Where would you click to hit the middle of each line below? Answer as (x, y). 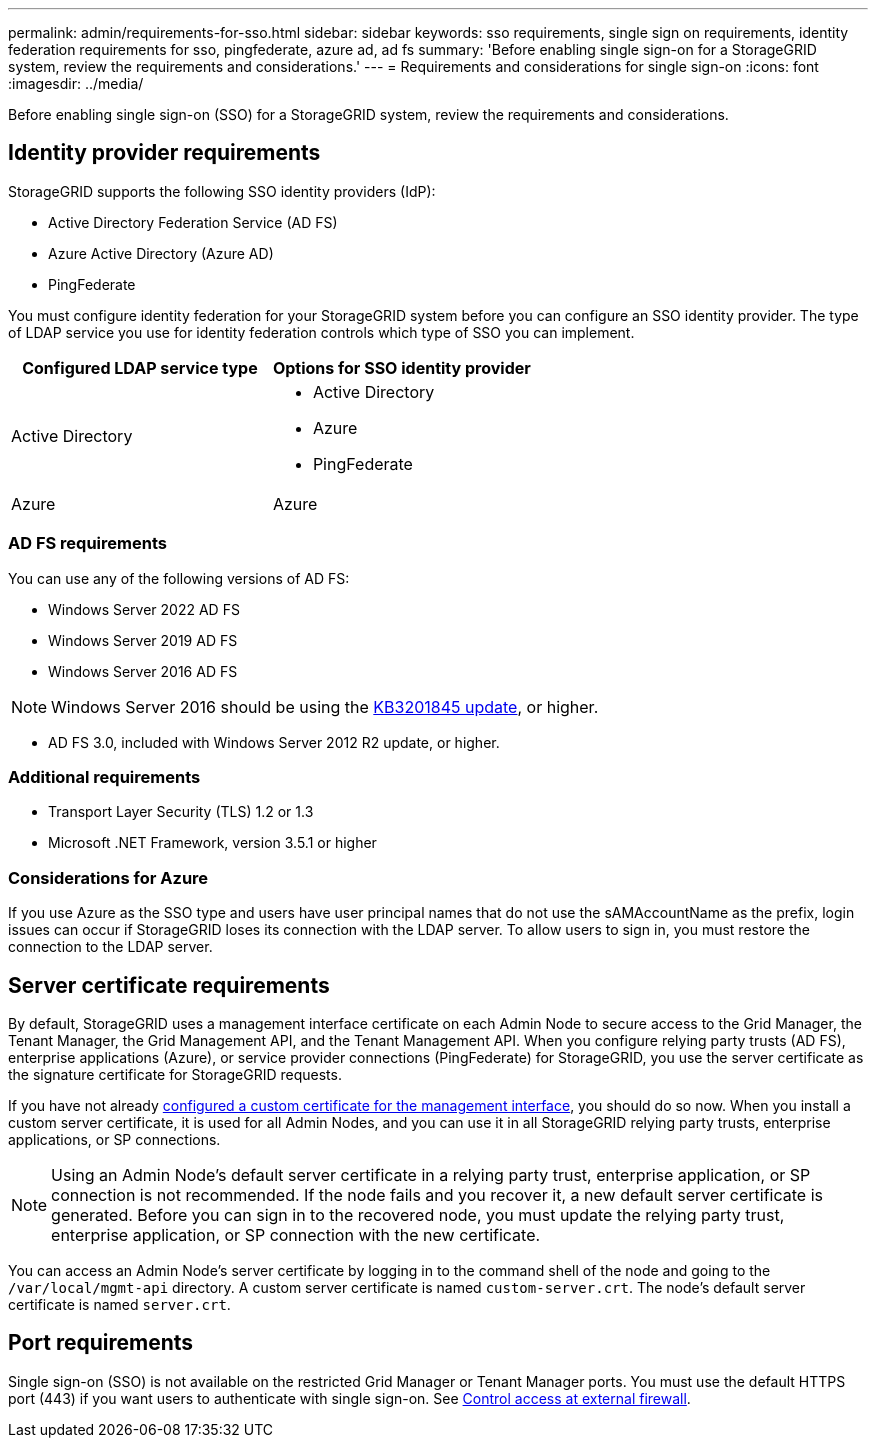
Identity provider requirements (164, 153)
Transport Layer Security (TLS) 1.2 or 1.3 (181, 812)
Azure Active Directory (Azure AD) (161, 253)
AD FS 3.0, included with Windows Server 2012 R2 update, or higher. (274, 742)
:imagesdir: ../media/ (76, 83)
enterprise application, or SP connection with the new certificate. (296, 1234)
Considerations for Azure (108, 877)
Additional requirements (104, 776)
